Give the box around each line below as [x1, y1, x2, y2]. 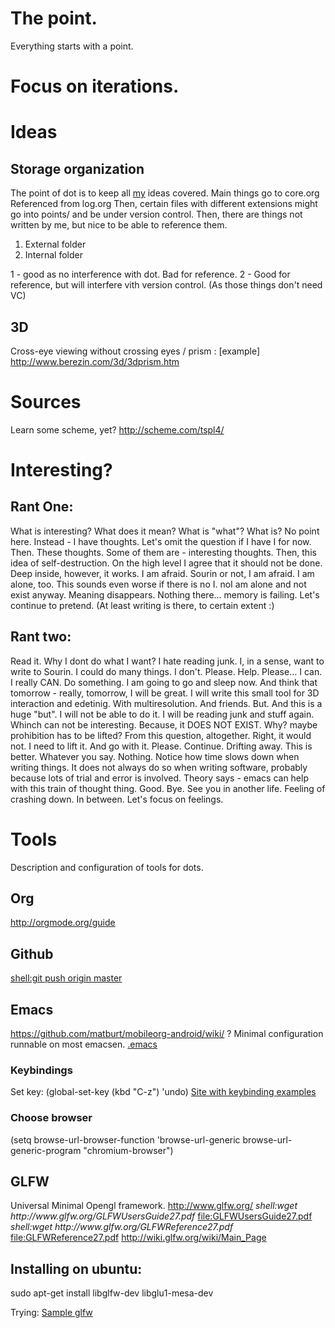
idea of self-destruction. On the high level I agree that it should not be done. [10, 557, 323, 569]
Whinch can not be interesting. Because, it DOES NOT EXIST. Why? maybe [10, 718, 318, 731]
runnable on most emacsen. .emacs [10, 1038, 158, 1051]
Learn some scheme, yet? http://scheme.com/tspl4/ [10, 423, 225, 436]
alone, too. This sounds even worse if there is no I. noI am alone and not [10, 578, 307, 590]
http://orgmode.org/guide [10, 917, 116, 929]
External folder [24, 238, 87, 251]
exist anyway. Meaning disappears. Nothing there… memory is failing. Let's [10, 588, 320, 601]
